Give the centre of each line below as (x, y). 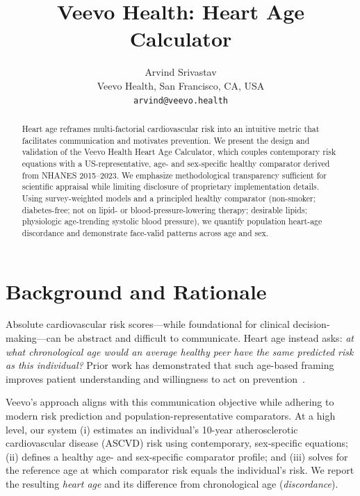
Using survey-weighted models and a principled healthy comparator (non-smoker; (169, 198)
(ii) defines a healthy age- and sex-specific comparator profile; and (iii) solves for (177, 456)
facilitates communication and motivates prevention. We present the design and (166, 140)
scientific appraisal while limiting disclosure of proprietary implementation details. (171, 187)
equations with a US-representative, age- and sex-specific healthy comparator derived (176, 163)
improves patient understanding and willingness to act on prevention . (155, 378)
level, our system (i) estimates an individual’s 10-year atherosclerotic (152, 429)
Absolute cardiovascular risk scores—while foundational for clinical (148, 324)
